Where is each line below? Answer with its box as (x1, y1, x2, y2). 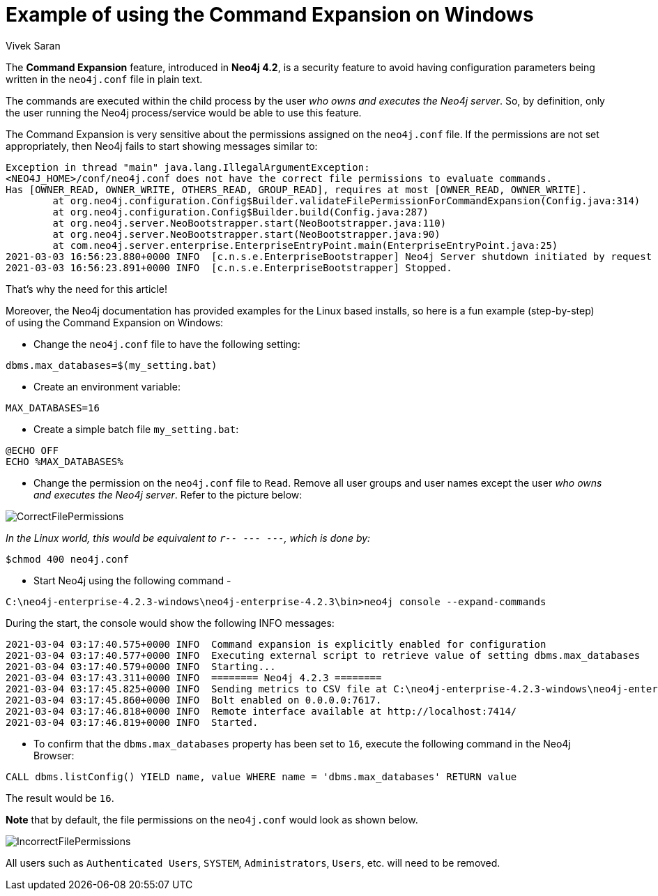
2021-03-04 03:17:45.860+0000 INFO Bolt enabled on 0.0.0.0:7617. (6, 694, 382, 706)
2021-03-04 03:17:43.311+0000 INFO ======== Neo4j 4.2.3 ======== (6, 671, 382, 683)
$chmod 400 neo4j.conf (6, 553, 130, 565)
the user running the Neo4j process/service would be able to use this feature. (6, 106, 362, 119)
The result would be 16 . (6, 791, 114, 804)
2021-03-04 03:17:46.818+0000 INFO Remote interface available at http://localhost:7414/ (6, 705, 517, 717)
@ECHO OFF (6, 444, 59, 456)
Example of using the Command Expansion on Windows (6, 3, 534, 26)
